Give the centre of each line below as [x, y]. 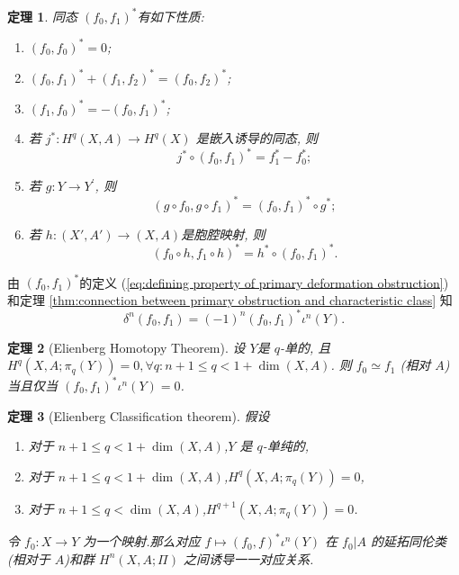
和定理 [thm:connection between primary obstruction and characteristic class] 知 [230, 299]
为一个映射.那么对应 [142, 541]
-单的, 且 [305, 347]
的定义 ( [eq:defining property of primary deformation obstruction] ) [264, 282]
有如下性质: [171, 16]
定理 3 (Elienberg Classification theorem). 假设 [139, 415]
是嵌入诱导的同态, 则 [257, 138]
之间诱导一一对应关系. [248, 558]
